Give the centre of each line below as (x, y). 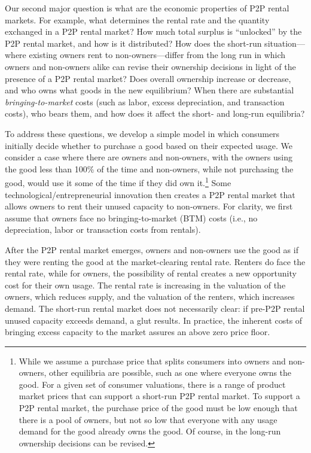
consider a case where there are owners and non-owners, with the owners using (149, 157)
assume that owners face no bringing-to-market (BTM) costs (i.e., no (131, 218)
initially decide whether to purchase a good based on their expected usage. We (149, 145)
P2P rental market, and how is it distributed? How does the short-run (133, 43)
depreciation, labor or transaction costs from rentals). (103, 229)
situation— (285, 43)
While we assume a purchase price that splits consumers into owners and (152, 361)
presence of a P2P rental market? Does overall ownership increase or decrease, (148, 78)
